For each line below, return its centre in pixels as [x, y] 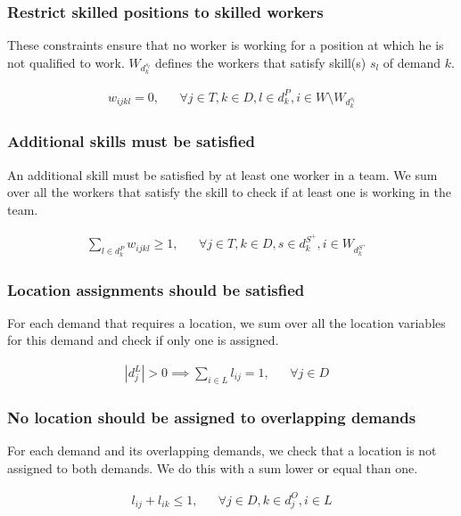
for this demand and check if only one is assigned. [143, 340]
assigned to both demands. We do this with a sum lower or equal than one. [213, 467]
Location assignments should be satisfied [156, 289]
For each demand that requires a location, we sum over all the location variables [226, 322]
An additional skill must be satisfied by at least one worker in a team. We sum [222, 174]
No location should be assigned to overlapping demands [212, 417]
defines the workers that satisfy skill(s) [261, 62]
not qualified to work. [66, 62]
